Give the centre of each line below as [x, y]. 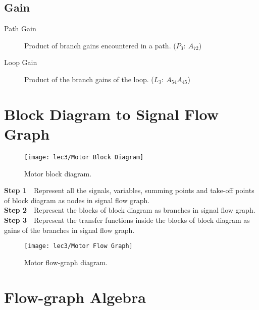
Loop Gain [21, 62]
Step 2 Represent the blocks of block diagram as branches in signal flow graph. [130, 210]
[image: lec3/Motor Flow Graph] [79, 246]
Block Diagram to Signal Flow [111, 114]
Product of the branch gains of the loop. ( [89, 79]
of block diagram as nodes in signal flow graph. [77, 200]
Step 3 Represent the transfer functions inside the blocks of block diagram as [127, 220]
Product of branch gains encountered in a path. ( [100, 45]
